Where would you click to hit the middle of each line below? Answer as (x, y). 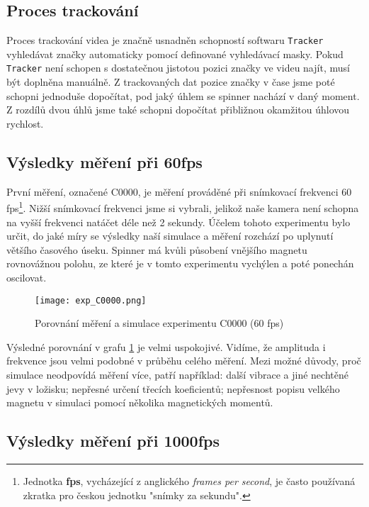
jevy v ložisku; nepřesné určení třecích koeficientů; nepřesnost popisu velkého (173, 388)
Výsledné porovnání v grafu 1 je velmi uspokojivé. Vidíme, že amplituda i (166, 346)
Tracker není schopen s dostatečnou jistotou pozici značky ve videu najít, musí (178, 68)
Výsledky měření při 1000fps (113, 441)
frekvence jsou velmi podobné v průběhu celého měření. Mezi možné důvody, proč (184, 361)
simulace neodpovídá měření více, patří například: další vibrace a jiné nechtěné (177, 374)
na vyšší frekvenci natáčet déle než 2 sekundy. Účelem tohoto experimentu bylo (178, 222)
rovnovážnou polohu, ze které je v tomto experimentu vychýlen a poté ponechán (180, 263)
